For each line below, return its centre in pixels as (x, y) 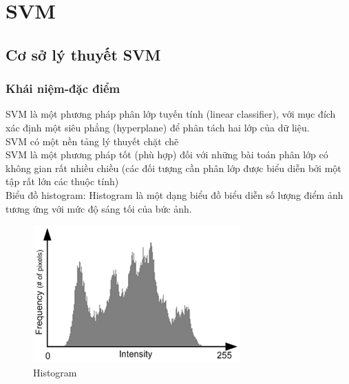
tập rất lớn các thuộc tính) (62, 181)
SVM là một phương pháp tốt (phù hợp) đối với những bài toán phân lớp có (167, 154)
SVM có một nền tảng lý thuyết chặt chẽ (92, 141)
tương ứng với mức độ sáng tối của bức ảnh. (99, 208)
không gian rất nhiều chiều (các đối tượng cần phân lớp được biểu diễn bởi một (173, 168)
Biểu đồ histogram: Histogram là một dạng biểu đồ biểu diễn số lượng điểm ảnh (174, 194)
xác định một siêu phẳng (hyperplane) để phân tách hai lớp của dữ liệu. (158, 127)
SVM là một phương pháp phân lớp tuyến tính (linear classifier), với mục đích (171, 114)
